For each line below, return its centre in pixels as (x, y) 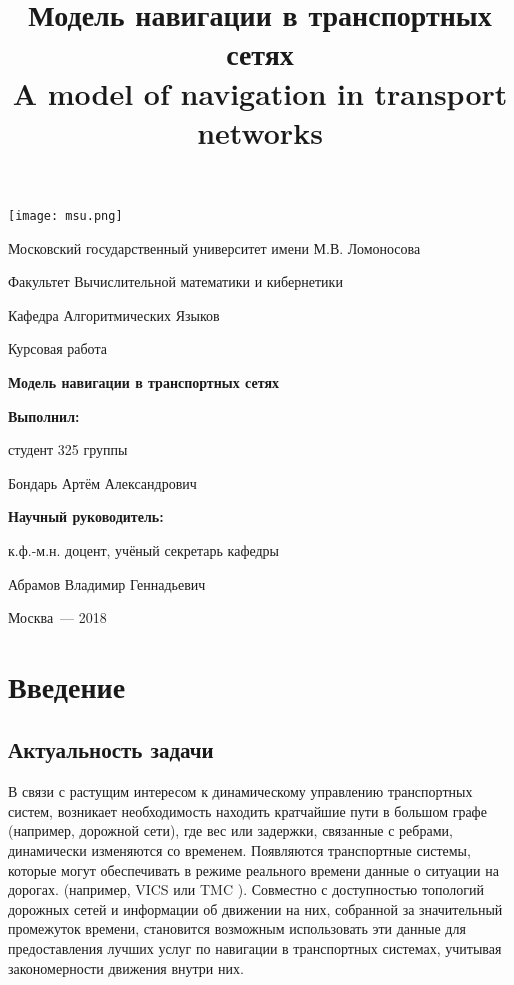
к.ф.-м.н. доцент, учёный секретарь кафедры (144, 549)
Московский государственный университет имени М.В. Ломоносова (214, 247)
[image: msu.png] (65, 215)
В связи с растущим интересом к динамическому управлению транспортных (240, 791)
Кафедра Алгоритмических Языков (114, 314)
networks (260, 131)
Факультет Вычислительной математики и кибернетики (175, 281)
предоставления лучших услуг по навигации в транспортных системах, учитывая (255, 948)
